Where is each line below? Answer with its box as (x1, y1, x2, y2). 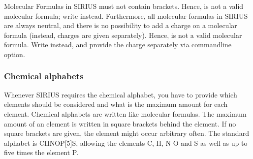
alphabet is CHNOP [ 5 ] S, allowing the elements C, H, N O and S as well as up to (4, 137, 248, 148)
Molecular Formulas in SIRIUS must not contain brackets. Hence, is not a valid (4, 1, 244, 11)
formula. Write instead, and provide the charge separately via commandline (4, 39, 231, 50)
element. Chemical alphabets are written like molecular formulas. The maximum (4, 108, 247, 119)
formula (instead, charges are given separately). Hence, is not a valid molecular (4, 30, 242, 40)
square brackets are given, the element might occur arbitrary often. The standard (4, 128, 249, 138)
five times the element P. (4, 147, 79, 158)
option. (4, 49, 25, 59)
